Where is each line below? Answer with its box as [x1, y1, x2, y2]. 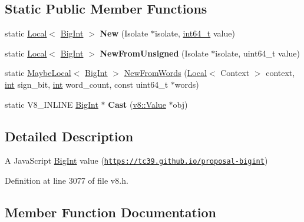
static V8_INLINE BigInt [5, 98, 98, 110]
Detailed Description [5, 127, 134, 145]
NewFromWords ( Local [124, 67, 207, 79]
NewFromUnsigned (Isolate [100, 47, 209, 59]
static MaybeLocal [5, 67, 71, 79]
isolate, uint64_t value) [215, 47, 300, 59]
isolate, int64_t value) [155, 27, 235, 39]
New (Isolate [100, 27, 148, 39]
